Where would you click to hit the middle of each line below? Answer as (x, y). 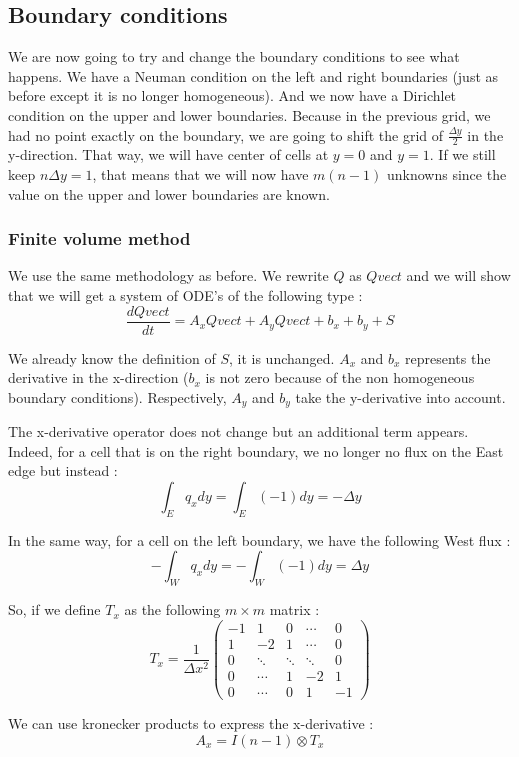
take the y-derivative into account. (400, 396)
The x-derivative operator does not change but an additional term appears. (238, 431)
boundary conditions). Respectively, (117, 396)
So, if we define (54, 609)
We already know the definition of (112, 357)
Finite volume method (99, 238)
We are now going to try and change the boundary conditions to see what (234, 56)
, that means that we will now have (200, 174)
